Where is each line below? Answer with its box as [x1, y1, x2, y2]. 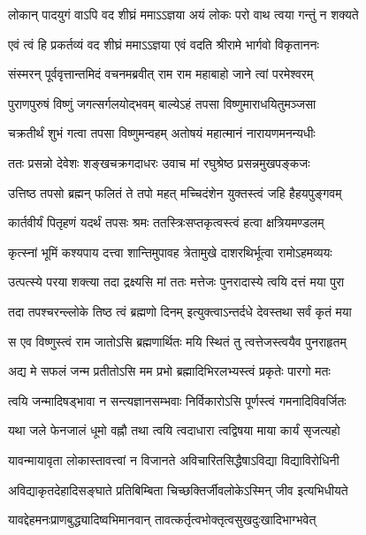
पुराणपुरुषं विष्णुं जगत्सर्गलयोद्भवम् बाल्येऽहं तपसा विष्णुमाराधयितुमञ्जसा [8, 94, 316, 112]
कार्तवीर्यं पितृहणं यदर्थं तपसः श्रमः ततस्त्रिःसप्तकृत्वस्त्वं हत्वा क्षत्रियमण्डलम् [8, 213, 324, 232]
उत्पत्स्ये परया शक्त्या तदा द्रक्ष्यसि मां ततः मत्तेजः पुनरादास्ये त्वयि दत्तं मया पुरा [8, 272, 345, 291]
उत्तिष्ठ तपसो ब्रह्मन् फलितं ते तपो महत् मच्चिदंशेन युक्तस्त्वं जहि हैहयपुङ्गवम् [8, 183, 342, 202]
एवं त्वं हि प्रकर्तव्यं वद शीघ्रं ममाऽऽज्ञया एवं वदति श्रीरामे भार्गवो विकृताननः [8, 34, 319, 53]
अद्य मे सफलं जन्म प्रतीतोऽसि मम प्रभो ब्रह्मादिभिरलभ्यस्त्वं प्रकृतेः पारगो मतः [8, 362, 331, 380]
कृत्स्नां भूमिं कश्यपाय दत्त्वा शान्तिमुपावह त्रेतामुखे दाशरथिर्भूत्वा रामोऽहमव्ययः [8, 242, 332, 261]
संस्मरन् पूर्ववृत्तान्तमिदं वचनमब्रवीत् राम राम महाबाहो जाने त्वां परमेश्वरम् [8, 65, 314, 83]
